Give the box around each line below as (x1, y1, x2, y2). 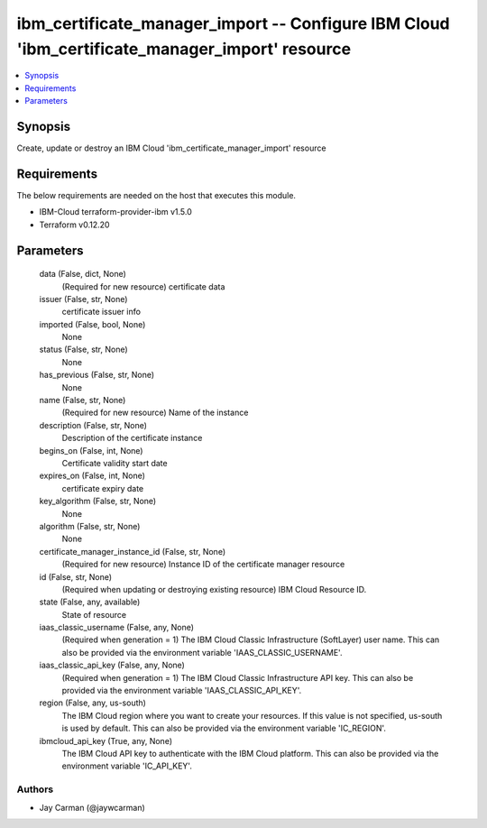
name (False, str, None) (39, 395, 126, 406)
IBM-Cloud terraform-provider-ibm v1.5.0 (39, 207, 193, 217)
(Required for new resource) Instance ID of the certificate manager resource (61, 559, 345, 570)
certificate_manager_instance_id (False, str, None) (39, 546, 225, 557)
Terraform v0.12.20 (39, 219, 110, 230)
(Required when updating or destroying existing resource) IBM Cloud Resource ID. (61, 584, 367, 594)
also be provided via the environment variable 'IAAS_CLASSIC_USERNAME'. (61, 647, 343, 658)
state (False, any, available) (39, 596, 141, 608)
